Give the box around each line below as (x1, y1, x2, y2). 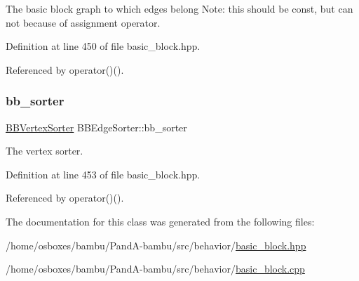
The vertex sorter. (6, 143, 83, 158)
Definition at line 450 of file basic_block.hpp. (6, 39, 201, 53)
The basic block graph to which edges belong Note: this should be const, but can (6, 1, 353, 15)
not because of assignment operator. (6, 15, 161, 30)
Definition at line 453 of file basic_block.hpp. (6, 166, 201, 181)
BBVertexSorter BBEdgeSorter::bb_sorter (6, 119, 187, 134)
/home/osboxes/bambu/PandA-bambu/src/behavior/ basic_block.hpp (6, 237, 306, 252)
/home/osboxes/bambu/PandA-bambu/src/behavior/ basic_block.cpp (6, 261, 305, 276)
